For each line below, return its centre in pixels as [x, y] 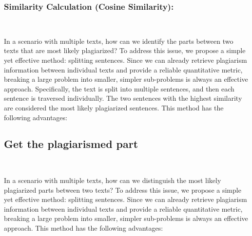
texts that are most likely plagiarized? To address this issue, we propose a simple [125, 50]
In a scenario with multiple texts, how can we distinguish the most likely [113, 180]
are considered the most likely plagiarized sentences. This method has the [114, 107]
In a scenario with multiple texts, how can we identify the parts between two [119, 41]
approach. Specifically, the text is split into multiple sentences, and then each [119, 88]
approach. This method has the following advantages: [84, 227]
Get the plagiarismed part [71, 143]
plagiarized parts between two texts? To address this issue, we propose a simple [123, 190]
